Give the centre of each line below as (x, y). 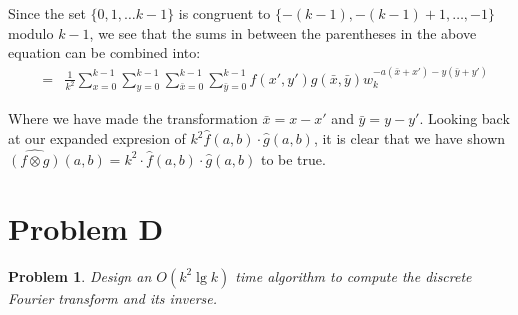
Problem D (86, 227)
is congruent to (224, 13)
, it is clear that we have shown (409, 138)
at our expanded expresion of (97, 138)
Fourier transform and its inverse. (113, 297)
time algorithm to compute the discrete (353, 275)
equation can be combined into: (104, 52)
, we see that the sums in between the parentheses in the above (283, 32)
